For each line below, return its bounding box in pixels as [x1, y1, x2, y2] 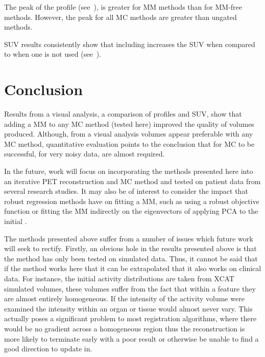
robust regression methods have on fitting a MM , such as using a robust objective [4, 195, 259, 206]
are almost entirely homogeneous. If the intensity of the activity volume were [4, 293, 245, 304]
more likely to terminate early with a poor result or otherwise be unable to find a [4, 333, 259, 344]
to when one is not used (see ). [4, 49, 101, 59]
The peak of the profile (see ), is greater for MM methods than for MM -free [4, 2, 242, 12]
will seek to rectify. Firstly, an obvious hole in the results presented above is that [4, 243, 257, 254]
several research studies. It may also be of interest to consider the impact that [4, 186, 248, 196]
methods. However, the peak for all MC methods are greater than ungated [4, 11, 237, 22]
